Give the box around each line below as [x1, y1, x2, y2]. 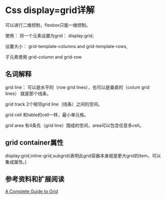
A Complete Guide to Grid [5, 188, 58, 194]
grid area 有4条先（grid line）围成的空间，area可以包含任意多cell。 [5, 122, 144, 128]
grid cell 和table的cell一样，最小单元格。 [5, 111, 89, 117]
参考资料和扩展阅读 [5, 174, 64, 183]
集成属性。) [5, 158, 27, 165]
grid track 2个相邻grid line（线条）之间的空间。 [5, 101, 102, 107]
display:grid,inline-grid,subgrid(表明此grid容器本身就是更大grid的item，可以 [5, 152, 161, 158]
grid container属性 [5, 138, 63, 147]
